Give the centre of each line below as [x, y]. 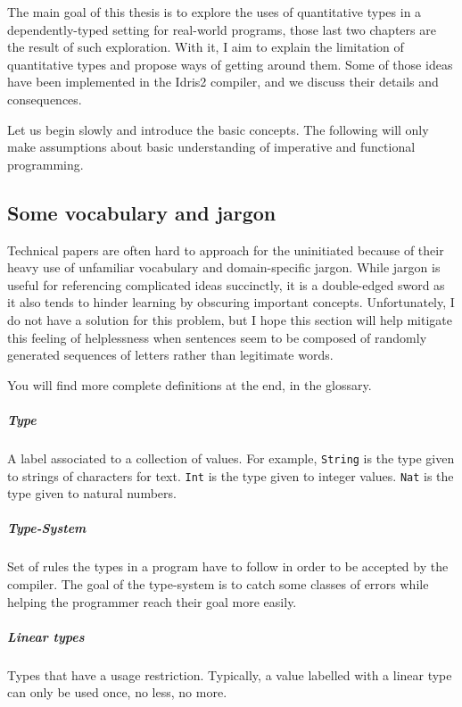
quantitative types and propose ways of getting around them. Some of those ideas [230, 64]
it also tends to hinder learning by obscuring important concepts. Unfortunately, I [231, 302]
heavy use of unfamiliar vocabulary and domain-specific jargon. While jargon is [224, 267]
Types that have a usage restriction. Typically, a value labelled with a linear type [230, 674]
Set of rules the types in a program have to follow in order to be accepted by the [228, 566]
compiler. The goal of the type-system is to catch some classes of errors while [218, 583]
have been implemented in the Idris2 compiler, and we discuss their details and [223, 82]
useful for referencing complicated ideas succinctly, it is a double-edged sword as [226, 284]
